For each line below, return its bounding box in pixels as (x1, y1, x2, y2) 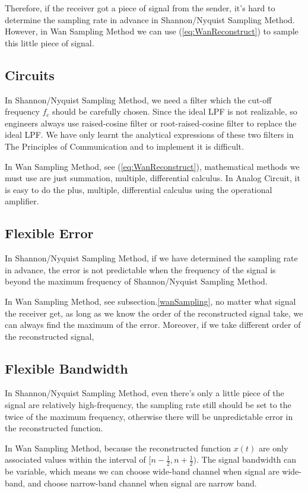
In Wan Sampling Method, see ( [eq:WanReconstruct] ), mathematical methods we (5, 160, 300, 172)
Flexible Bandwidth (5, 359, 128, 377)
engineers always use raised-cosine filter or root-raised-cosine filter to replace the (5, 116, 297, 129)
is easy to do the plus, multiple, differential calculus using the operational (5, 183, 272, 195)
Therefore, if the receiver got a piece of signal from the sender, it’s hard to (5, 2, 275, 14)
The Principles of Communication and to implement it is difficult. (5, 140, 244, 152)
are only (258, 441, 288, 454)
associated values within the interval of (5, 453, 146, 466)
